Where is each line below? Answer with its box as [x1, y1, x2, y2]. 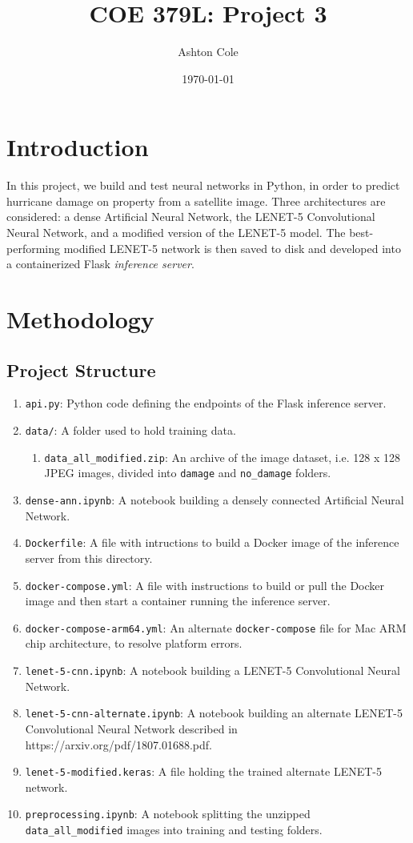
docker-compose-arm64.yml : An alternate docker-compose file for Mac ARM [25, 619, 407, 636]
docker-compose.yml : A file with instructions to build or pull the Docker [25, 576, 385, 593]
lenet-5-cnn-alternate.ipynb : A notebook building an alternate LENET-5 [25, 705, 403, 721]
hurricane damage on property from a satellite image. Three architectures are [6, 192, 386, 209]
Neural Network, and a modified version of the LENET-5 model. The [6, 224, 346, 241]
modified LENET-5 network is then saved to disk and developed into [63, 239, 401, 256]
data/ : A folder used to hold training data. [25, 422, 236, 439]
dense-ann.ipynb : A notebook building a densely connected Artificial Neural [25, 492, 404, 508]
